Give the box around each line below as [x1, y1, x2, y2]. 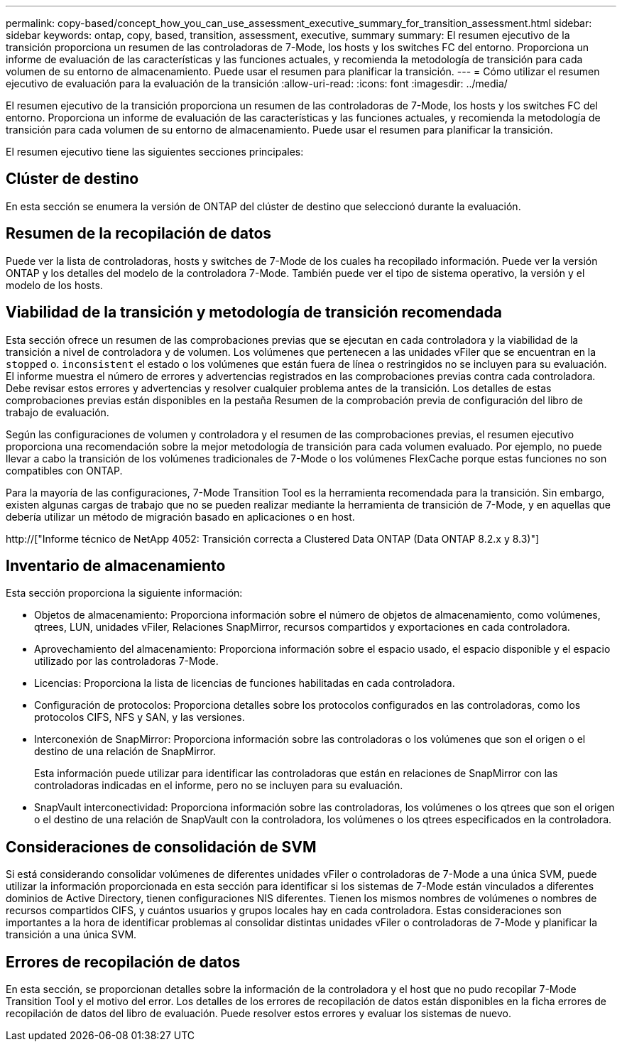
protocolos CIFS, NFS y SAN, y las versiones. [34, 711, 245, 724]
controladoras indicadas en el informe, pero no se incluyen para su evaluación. [34, 779, 403, 792]
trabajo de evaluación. [6, 406, 109, 418]
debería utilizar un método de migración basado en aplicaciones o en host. [6, 510, 355, 523]
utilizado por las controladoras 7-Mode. [34, 655, 219, 668]
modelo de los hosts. [6, 278, 103, 291]
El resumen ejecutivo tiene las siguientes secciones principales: [6, 146, 304, 158]
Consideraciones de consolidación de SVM [6, 837, 317, 856]
